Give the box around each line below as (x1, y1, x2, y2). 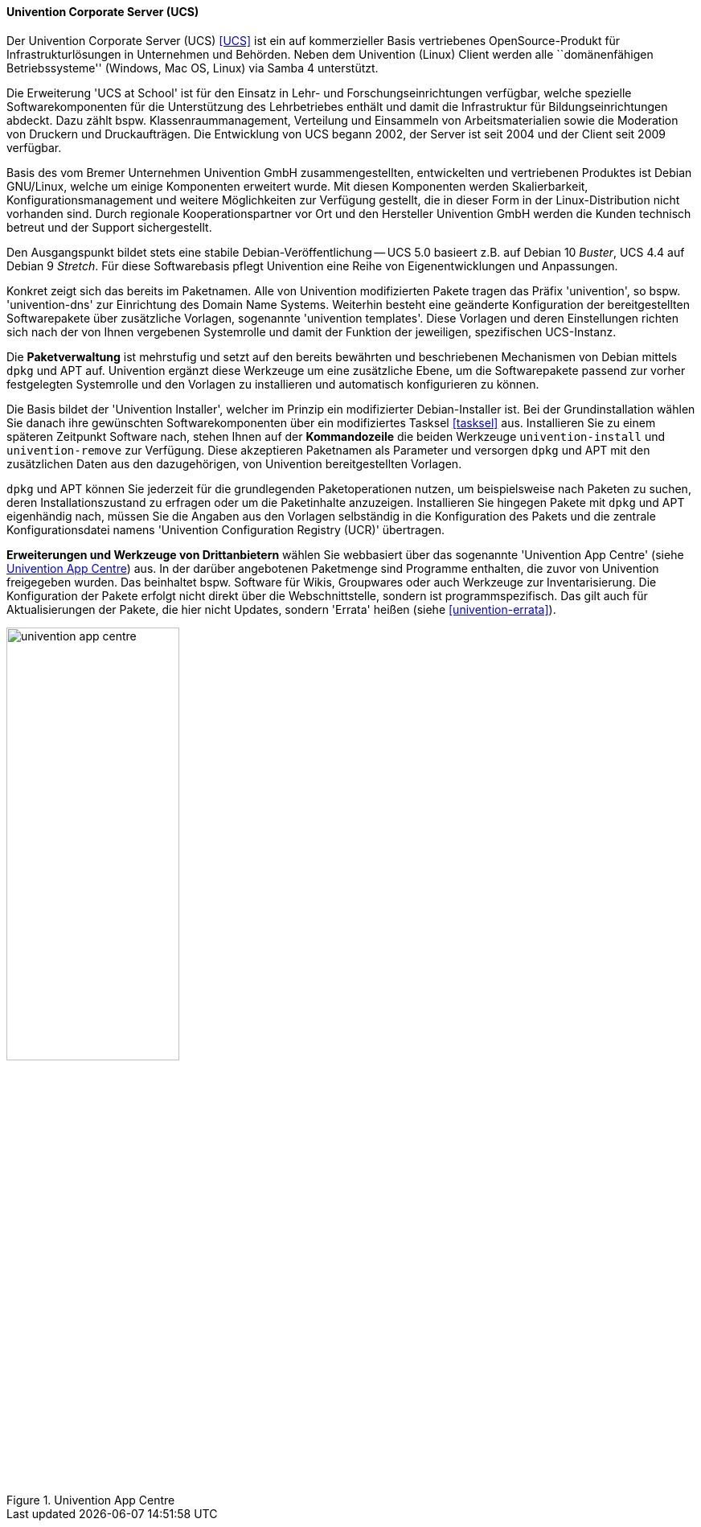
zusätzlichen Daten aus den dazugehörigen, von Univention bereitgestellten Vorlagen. (6, 456, 462, 471)
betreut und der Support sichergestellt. (6, 220, 212, 234)
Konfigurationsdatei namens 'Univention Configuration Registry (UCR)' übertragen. (6, 522, 445, 537)
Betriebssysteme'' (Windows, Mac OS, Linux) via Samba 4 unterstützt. (6, 60, 379, 75)
